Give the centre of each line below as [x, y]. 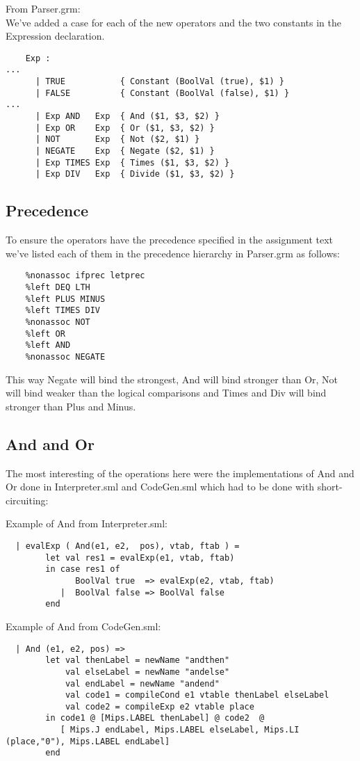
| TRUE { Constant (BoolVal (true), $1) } [159, 82]
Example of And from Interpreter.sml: [87, 523]
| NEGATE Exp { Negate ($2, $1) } [125, 151]
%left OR [45, 334]
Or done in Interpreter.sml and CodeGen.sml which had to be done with [160, 487]
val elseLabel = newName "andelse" [147, 672]
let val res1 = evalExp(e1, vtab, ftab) [140, 558]
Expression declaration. [55, 36]
